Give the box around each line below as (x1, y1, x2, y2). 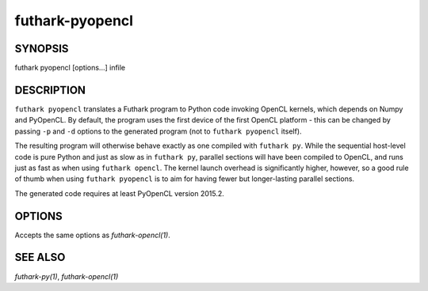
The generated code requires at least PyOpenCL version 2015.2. (14, 188, 225, 198)
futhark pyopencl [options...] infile (14, 63, 126, 73)
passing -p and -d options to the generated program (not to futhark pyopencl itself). (14, 127, 302, 136)
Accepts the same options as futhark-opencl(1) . (14, 230, 170, 240)
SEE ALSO (14, 251, 66, 264)
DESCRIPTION (14, 83, 86, 96)
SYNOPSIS (14, 42, 69, 55)
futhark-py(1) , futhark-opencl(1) (14, 271, 119, 281)
